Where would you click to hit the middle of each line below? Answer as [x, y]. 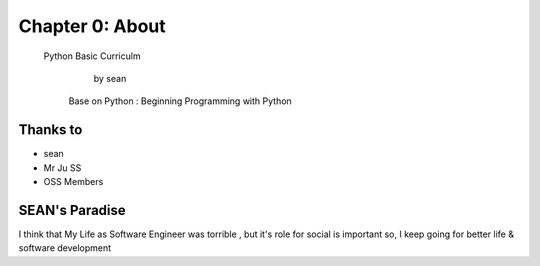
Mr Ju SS [62, 167]
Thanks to [50, 130]
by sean [110, 78]
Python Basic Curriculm [92, 56]
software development [65, 248]
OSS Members [73, 182]
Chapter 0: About [92, 26]
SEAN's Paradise [72, 210]
